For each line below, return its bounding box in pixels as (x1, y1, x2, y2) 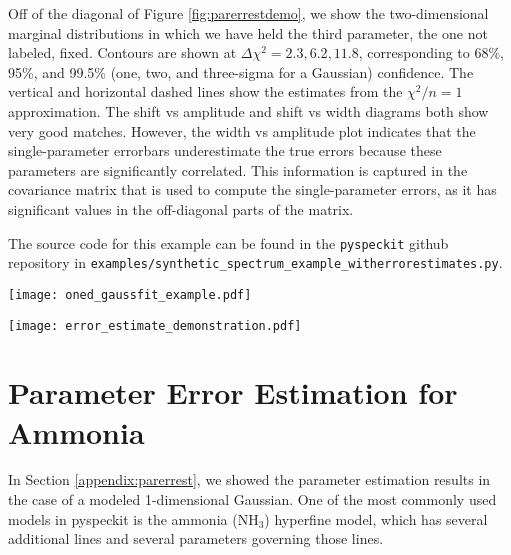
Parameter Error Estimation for (8, 372, 458, 413)
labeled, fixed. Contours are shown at (8, 42, 237, 63)
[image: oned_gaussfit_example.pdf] (8, 287, 252, 302)
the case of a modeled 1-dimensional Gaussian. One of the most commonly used (8, 489, 497, 510)
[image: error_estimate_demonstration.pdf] (8, 318, 302, 333)
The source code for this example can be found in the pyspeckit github (8, 232, 449, 253)
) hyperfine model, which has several (264, 508, 488, 529)
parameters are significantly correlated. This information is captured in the (8, 159, 468, 180)
